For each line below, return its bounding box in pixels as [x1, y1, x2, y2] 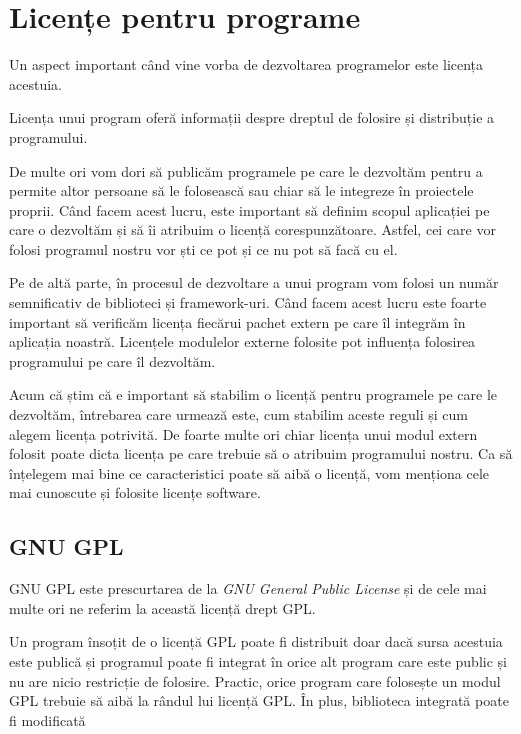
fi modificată [9, 709, 86, 730]
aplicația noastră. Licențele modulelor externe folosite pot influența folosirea [9, 331, 476, 352]
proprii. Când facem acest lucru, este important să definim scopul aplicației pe [9, 199, 490, 220]
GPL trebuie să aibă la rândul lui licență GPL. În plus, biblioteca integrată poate [9, 690, 509, 711]
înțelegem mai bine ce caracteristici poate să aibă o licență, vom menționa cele [9, 462, 490, 483]
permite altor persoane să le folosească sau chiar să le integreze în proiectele [9, 180, 474, 201]
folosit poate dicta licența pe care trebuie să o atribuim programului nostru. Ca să [9, 443, 513, 464]
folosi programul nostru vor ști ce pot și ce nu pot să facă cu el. [9, 238, 398, 259]
